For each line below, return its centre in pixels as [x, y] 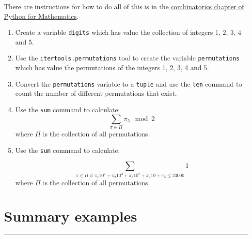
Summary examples [71, 216]
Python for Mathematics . [41, 16]
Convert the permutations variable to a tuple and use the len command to [129, 83]
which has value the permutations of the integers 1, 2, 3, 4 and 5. [112, 67]
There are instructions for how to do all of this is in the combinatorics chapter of [124, 6]
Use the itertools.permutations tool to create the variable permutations [127, 58]
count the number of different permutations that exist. [96, 93]
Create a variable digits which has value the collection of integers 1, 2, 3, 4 [128, 32]
